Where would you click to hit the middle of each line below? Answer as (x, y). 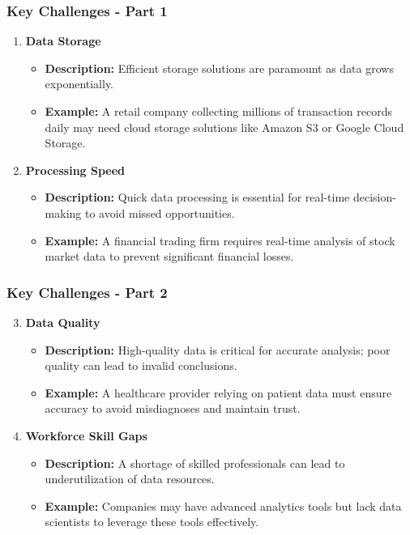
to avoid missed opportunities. (160, 212)
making (63, 212)
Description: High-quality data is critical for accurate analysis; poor (218, 349)
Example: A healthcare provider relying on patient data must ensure (218, 392)
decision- (374, 197)
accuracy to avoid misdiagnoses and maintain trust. (173, 408)
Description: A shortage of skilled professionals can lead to (195, 463)
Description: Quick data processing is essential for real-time (197, 197)
